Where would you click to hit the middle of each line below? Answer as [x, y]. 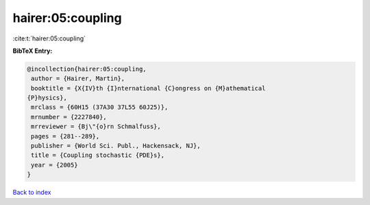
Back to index [32, 193]
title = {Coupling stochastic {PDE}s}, [98, 155]
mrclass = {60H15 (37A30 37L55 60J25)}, [100, 107]
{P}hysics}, [47, 98]
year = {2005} [54, 165]
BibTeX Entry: [33, 51]
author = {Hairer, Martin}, [78, 79]
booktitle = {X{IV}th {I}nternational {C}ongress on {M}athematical [148, 88]
